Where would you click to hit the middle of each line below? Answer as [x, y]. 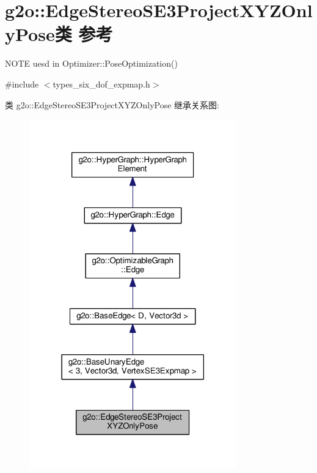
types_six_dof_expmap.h [101, 84]
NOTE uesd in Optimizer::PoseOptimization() [91, 63]
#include [22, 84]
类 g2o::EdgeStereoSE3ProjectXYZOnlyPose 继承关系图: [112, 104]
